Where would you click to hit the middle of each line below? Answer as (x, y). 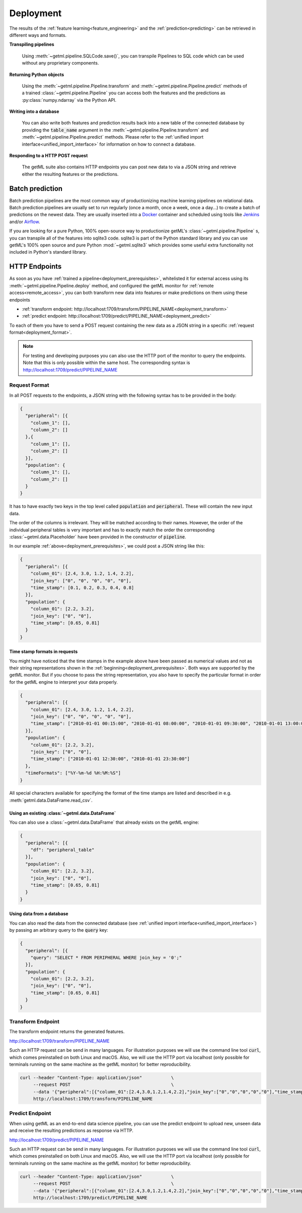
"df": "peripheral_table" (62, 850)
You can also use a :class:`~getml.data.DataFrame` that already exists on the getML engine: (104, 822)
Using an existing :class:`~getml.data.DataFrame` (63, 813)
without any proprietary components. (60, 63)
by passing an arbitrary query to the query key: (59, 930)
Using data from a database (39, 914)
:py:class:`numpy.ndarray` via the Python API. (69, 100)
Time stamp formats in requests (44, 652)
